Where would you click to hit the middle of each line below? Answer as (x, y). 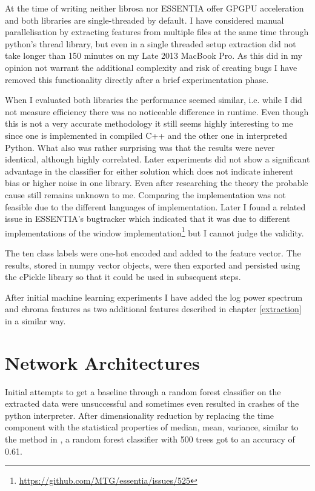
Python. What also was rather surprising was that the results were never (140, 147)
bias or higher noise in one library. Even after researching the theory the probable (157, 183)
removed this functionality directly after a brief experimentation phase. (137, 79)
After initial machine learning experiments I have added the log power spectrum (154, 297)
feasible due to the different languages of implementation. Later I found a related (155, 206)
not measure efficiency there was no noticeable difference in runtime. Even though (157, 111)
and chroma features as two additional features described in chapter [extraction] (153, 309)
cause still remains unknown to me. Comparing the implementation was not (145, 194)
